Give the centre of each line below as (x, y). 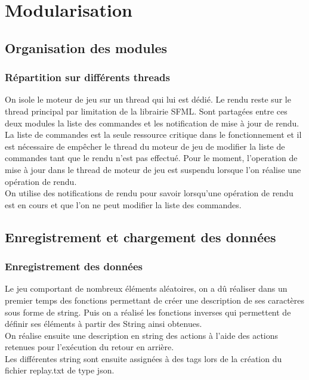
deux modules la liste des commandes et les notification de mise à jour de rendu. (152, 123)
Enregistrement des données (74, 266)
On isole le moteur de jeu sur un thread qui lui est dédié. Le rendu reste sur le (148, 99)
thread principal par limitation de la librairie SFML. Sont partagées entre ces (146, 111)
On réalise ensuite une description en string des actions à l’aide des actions (142, 335)
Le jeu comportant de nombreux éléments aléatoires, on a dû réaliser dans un (146, 288)
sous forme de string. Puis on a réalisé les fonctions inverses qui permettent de (148, 312)
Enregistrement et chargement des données (140, 237)
